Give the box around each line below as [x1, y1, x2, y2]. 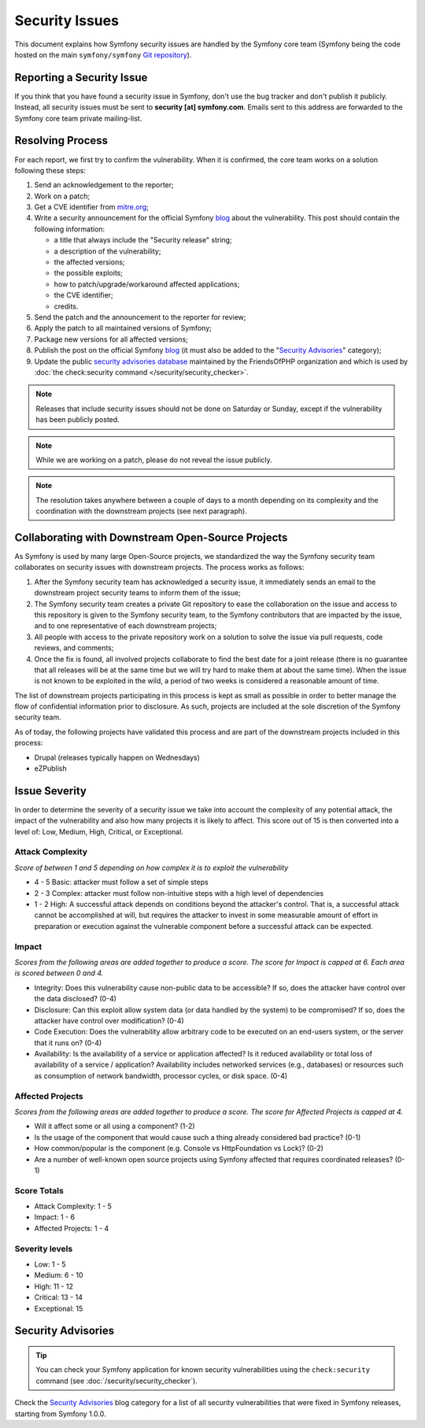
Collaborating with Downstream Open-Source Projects [14, 531, 288, 544]
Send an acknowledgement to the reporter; [34, 180, 174, 190]
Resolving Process [14, 134, 109, 147]
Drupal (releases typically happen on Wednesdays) [34, 753, 201, 762]
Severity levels [14, 1243, 73, 1254]
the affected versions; [54, 257, 125, 267]
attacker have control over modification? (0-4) [34, 1016, 184, 1025]
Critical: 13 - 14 [34, 1293, 83, 1302]
